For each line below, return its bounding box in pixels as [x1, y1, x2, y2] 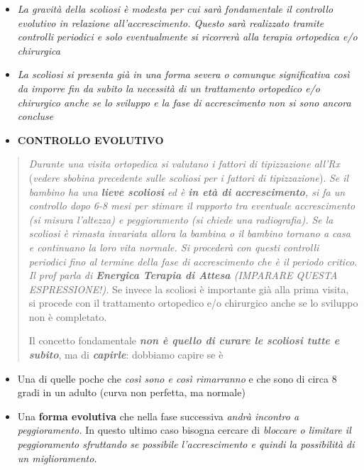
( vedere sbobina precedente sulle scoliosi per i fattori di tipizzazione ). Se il [28, 170, 349, 185]
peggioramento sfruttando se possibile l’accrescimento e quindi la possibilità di [17, 437, 355, 452]
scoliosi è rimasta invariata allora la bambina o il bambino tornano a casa [28, 226, 351, 241]
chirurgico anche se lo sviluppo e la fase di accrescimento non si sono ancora [17, 94, 351, 109]
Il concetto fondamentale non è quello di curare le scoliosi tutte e [28, 333, 340, 348]
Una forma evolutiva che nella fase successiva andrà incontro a [17, 408, 299, 423]
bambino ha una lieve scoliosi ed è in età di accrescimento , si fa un [28, 184, 346, 199]
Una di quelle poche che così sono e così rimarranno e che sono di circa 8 [17, 371, 337, 386]
